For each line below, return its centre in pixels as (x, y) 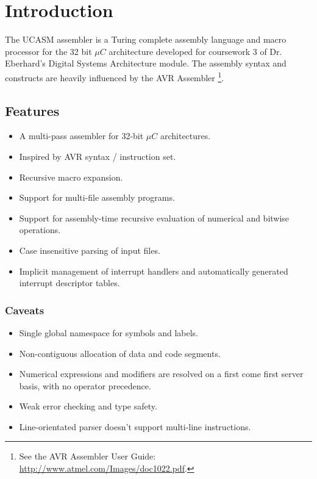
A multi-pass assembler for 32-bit (81, 136)
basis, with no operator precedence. (85, 385)
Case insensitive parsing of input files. (90, 250)
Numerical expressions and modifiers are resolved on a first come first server (161, 374)
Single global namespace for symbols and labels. (109, 332)
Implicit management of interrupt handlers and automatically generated (154, 271)
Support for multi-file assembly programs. (97, 197)
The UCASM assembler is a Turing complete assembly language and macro (146, 39)
